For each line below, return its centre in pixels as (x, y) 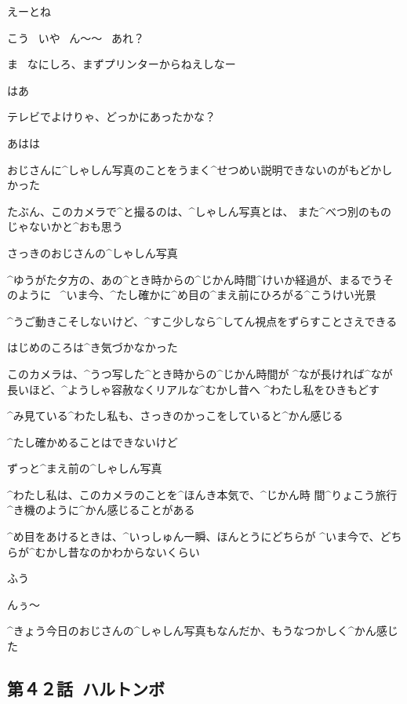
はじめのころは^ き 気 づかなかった (93, 347)
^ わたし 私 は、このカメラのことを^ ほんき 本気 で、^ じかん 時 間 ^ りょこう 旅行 (202, 494)
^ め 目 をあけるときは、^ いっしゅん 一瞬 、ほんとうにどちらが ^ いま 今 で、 (194, 536)
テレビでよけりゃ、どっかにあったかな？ (111, 117)
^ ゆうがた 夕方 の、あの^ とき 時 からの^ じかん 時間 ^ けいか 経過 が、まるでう (195, 279)
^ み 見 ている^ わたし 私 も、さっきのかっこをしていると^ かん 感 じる (175, 416)
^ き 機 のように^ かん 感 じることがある (101, 510)
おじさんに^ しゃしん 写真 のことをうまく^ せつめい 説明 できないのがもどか (194, 169)
